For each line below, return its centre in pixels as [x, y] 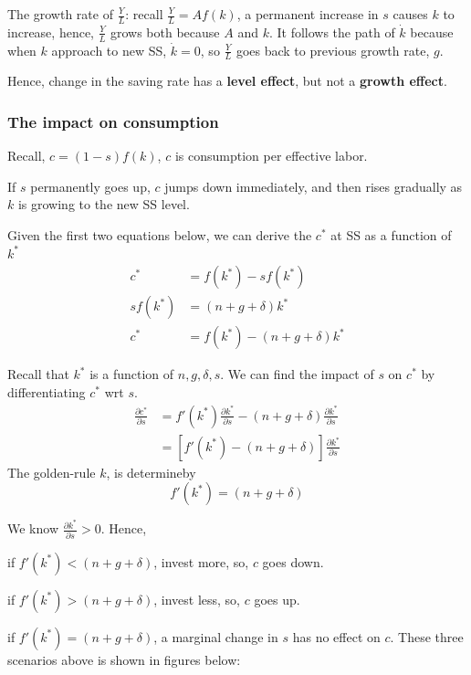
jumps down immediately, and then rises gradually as [314, 186]
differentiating [47, 391]
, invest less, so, [197, 599]
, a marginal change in [216, 636]
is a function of [132, 374]
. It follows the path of [332, 32]
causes [410, 14]
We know [33, 528]
